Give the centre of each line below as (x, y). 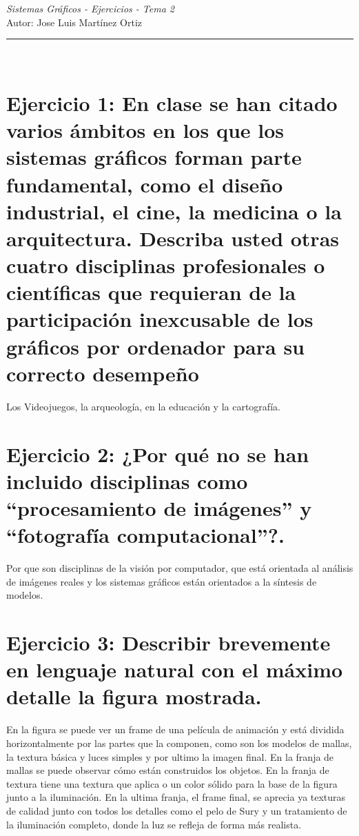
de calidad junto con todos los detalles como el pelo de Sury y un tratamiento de (177, 810)
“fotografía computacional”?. (145, 535)
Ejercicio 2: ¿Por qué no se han (158, 454)
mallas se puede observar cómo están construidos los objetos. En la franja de (168, 770)
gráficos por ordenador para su (155, 346)
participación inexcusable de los (160, 319)
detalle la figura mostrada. (134, 696)
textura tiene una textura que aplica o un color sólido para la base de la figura (172, 783)
